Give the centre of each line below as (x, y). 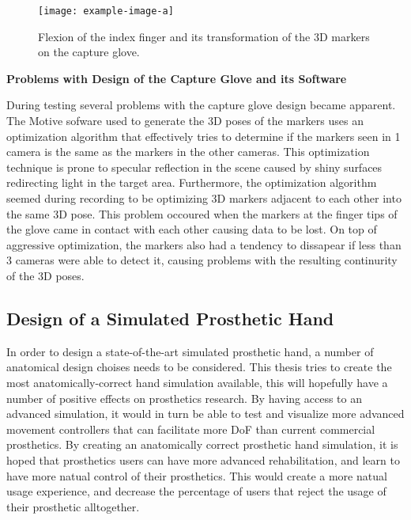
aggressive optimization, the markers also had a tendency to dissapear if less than (204, 244)
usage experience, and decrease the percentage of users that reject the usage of (196, 491)
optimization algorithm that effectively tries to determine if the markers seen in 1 (204, 136)
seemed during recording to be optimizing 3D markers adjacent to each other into (204, 198)
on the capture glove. (89, 52)
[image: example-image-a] (106, 11)
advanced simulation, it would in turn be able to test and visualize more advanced (205, 414)
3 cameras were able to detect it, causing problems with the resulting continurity (202, 260)
